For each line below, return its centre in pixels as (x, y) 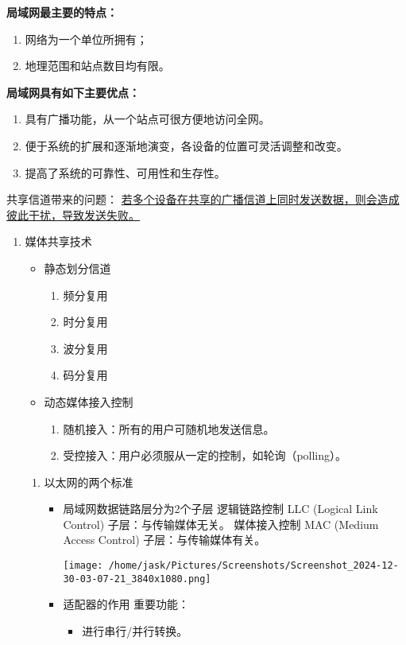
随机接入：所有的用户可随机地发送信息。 (169, 428)
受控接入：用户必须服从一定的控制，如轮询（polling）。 (205, 455)
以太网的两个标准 (89, 482)
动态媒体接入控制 (89, 401)
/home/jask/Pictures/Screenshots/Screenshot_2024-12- (253, 566)
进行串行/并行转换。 (135, 630)
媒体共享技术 (58, 241)
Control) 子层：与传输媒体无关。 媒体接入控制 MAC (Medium (221, 524)
